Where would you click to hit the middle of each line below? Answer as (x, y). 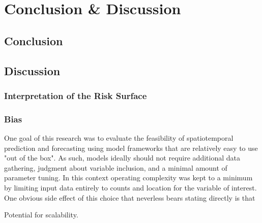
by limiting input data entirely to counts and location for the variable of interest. (130, 187)
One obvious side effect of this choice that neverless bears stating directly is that (130, 197)
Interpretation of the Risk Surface (76, 95)
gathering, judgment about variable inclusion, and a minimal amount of (116, 167)
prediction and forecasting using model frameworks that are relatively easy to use (131, 148)
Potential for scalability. (41, 215)
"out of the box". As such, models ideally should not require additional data (122, 158)
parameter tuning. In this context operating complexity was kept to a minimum (128, 178)
